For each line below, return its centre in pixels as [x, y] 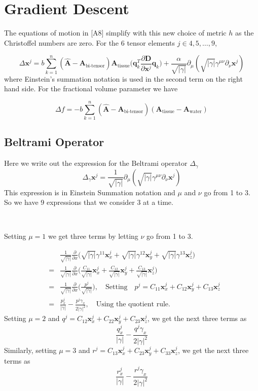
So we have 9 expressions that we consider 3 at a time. [89, 202]
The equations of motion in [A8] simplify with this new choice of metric [115, 33]
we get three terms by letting [93, 236]
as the [244, 33]
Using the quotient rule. [133, 305]
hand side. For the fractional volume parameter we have [91, 88]
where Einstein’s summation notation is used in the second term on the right [123, 78]
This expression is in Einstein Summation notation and [90, 192]
